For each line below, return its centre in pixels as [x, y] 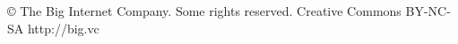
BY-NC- [428, 11]
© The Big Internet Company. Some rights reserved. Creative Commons [204, 11]
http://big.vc [63, 28]
